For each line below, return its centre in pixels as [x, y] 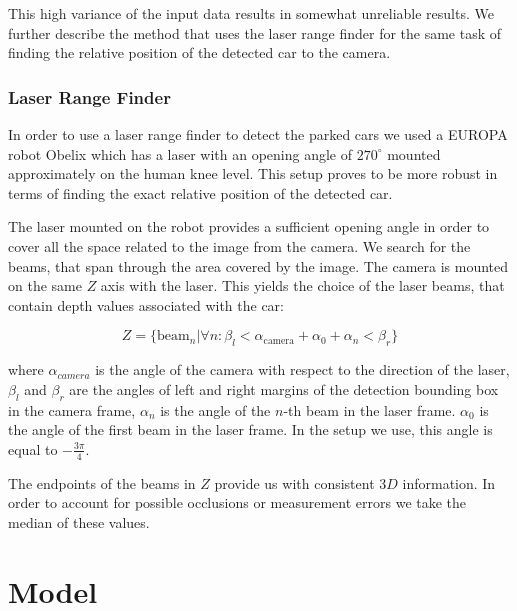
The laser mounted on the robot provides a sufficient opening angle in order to [249, 226]
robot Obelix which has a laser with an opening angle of [180, 153]
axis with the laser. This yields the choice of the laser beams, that [302, 285]
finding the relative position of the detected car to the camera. [199, 52]
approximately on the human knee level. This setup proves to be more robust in [253, 173]
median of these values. [79, 521]
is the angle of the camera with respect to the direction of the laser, [302, 369]
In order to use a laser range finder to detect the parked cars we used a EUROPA [258, 134]
